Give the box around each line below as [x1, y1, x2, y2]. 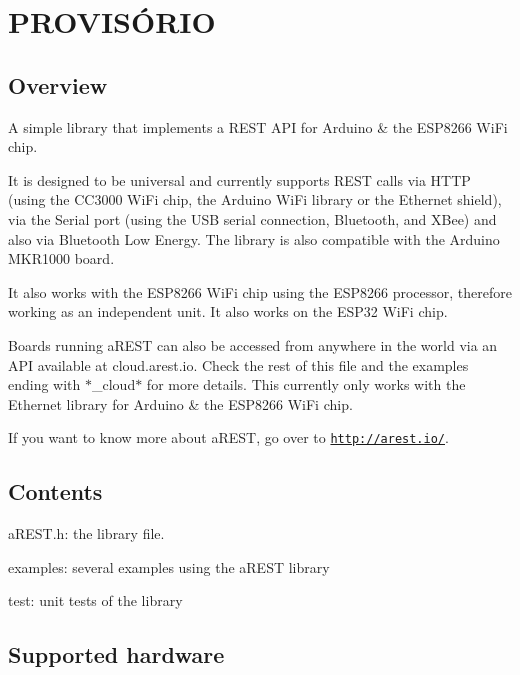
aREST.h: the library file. [8, 523, 165, 544]
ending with [8, 374, 81, 395]
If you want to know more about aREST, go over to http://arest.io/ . [8, 427, 449, 448]
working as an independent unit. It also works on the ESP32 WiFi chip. [8, 301, 448, 322]
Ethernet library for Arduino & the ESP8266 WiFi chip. [8, 393, 353, 414]
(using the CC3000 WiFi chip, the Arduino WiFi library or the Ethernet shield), [8, 189, 502, 210]
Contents [8, 476, 103, 507]
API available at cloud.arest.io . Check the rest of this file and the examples [8, 354, 469, 375]
